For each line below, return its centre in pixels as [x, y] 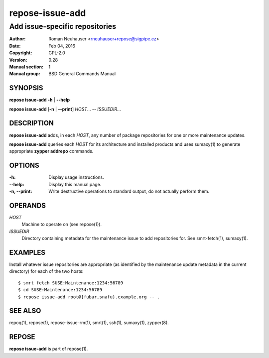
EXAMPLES [27, 252]
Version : [18, 60]
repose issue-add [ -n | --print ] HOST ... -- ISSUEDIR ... [65, 109]
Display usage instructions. [76, 177]
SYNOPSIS [26, 88]
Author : [17, 39]
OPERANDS [27, 205]
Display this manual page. [75, 184]
